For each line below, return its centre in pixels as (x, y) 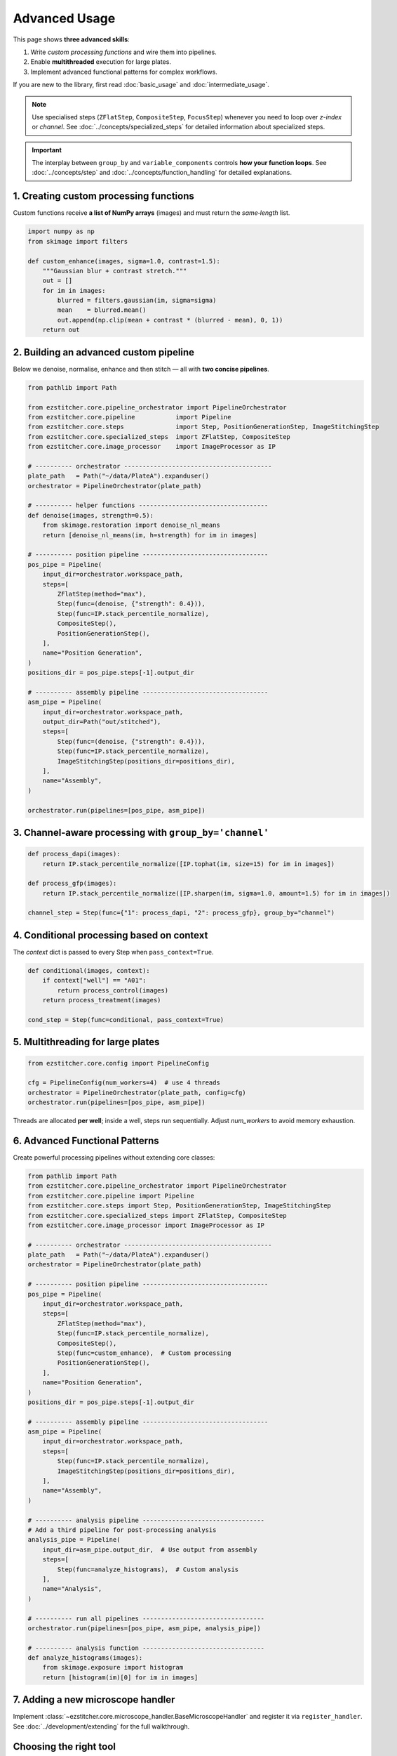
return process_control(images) (113, 990)
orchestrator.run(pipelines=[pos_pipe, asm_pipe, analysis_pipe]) (144, 1628)
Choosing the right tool (64, 1747)
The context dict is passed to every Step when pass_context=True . (113, 952)
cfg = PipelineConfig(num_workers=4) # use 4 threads (124, 1083)
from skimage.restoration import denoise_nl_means (131, 525)
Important (47, 150)
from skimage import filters (78, 241)
